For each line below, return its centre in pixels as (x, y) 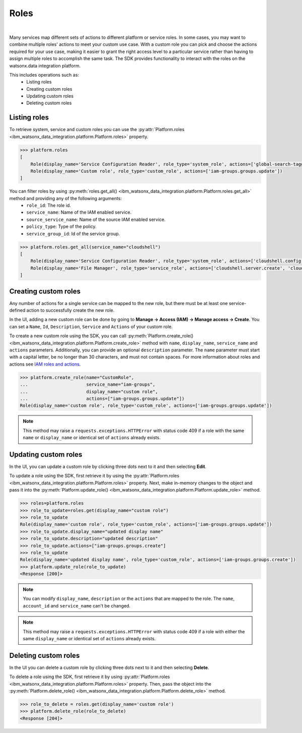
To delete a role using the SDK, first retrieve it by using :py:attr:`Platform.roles (90, 677)
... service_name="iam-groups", (88, 385)
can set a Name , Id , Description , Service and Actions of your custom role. (91, 326)
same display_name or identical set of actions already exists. (89, 639)
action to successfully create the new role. (70, 311)
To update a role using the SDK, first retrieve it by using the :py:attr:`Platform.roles (94, 476)
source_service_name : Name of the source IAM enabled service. (96, 219)
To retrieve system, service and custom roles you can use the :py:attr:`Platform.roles (97, 130)
